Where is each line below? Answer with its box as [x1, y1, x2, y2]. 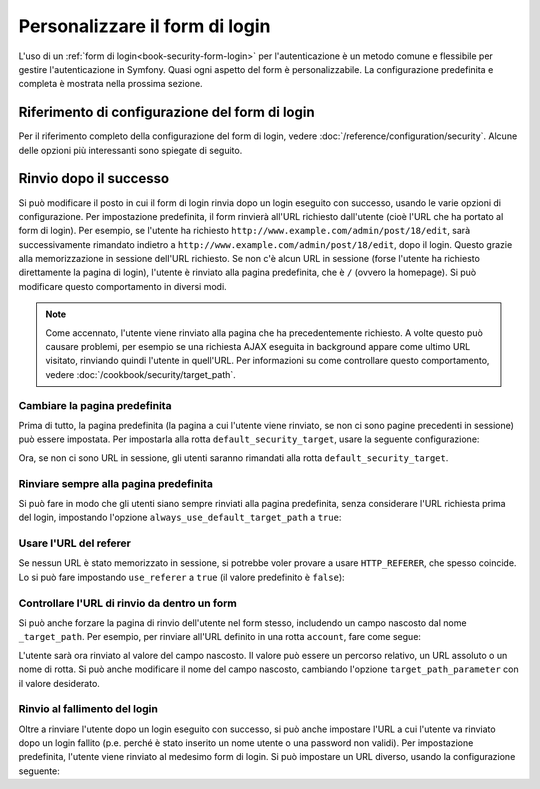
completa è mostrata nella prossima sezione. [18, 78, 204, 90]
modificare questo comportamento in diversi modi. [18, 280, 227, 292]
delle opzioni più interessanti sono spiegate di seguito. [18, 144, 243, 156]
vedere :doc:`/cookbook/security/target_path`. [45, 368, 237, 380]
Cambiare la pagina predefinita [18, 398, 172, 412]
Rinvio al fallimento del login [18, 702, 159, 716]
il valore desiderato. [18, 677, 100, 689]
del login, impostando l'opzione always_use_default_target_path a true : [18, 511, 342, 524]
